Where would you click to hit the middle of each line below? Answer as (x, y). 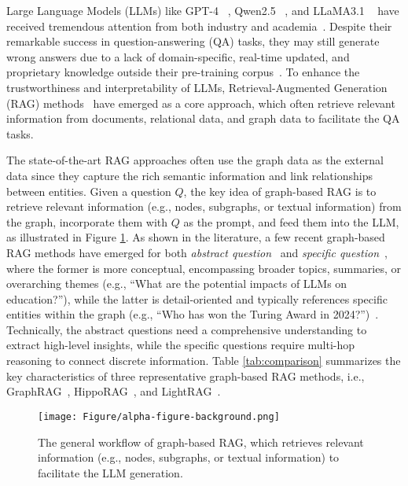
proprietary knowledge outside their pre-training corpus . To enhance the (183, 72)
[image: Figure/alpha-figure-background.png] (159, 416)
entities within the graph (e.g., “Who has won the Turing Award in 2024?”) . (193, 314)
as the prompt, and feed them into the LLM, (291, 221)
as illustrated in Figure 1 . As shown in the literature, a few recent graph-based (196, 237)
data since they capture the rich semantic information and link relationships (189, 175)
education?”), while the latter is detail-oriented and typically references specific (197, 298)
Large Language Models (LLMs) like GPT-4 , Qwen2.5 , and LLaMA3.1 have (203, 10)
